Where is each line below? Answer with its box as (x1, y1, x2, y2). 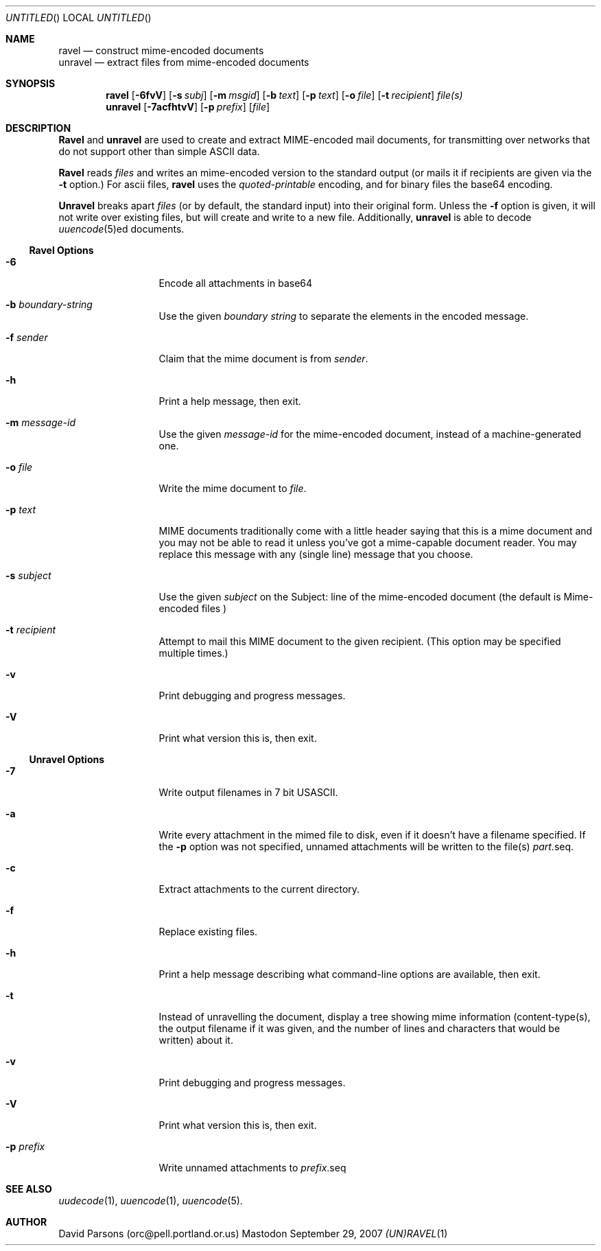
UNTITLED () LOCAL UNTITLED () (5, 12, 152, 23)
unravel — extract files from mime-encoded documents (58, 56, 309, 68)
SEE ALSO (5, 1183, 52, 1195)
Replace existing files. (158, 926, 258, 937)
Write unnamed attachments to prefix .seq (158, 1162, 346, 1173)
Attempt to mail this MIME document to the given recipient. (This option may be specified (158, 635, 561, 647)
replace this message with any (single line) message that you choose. (158, 548, 473, 560)
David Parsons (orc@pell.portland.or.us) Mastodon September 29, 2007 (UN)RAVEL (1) (58, 1228, 448, 1239)
